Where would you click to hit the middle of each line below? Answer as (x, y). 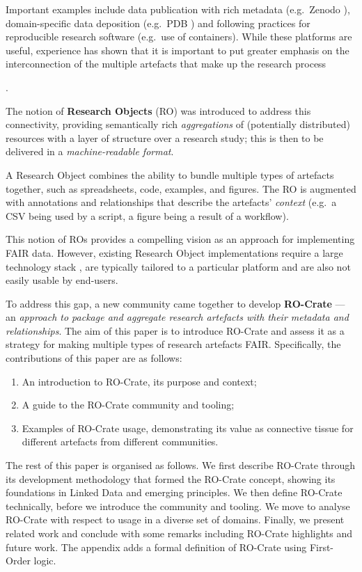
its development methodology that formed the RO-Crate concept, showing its (171, 478)
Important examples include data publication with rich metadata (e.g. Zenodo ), (178, 9)
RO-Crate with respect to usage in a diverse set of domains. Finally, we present (175, 519)
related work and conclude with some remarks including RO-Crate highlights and (179, 533)
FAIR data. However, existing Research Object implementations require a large (174, 252)
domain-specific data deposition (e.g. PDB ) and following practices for (158, 23)
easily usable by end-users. (62, 280)
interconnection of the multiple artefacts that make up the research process (166, 64)
